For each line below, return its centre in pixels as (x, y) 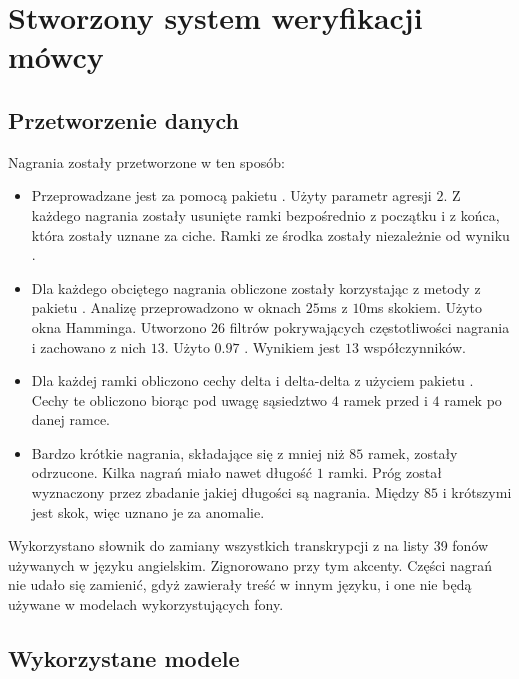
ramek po (473, 399)
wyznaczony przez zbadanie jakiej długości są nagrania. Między (225, 492)
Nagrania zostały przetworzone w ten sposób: (146, 161)
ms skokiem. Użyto (424, 307)
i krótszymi (477, 492)
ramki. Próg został (385, 472)
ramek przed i (385, 399)
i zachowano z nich (89, 346)
